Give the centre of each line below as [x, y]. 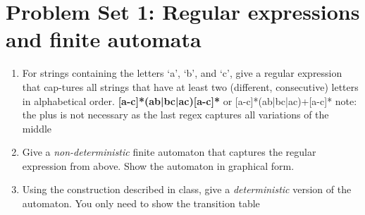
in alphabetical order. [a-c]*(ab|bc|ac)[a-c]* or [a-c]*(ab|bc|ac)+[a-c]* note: [190, 100]
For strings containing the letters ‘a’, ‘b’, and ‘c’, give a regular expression [182, 73]
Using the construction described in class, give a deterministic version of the [187, 189]
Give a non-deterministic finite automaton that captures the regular [169, 152]
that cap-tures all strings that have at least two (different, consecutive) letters [190, 86]
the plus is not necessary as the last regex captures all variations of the [175, 115]
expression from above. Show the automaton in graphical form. [158, 165]
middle [37, 128]
